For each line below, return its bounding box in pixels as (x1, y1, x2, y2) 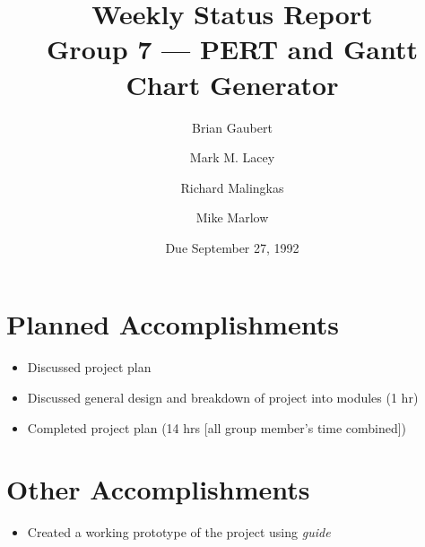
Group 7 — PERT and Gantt (47, 30, 418, 67)
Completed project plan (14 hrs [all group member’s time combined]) (27, 418, 407, 437)
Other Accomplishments (6, 471, 310, 508)
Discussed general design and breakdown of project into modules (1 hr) (27, 388, 419, 406)
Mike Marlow (195, 208, 269, 227)
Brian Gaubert (192, 117, 273, 136)
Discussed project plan (27, 358, 152, 377)
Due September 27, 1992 (165, 238, 299, 256)
